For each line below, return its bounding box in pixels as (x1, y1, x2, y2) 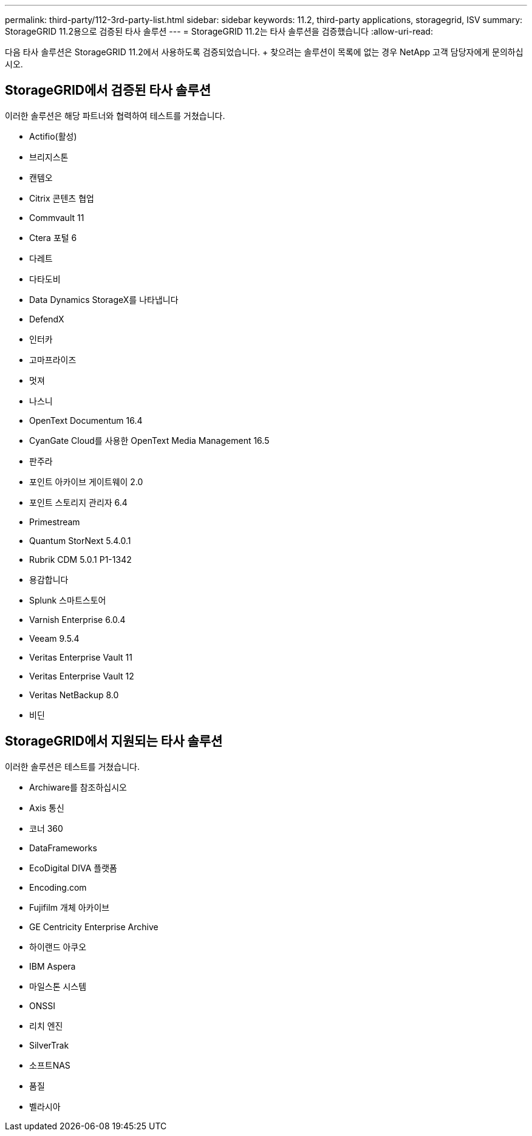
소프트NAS (29, 1059, 70, 1070)
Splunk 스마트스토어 (29, 594, 106, 605)
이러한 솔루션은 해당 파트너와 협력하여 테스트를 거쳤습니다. (5, 110, 225, 121)
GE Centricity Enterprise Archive (29, 921, 159, 932)
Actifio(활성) (29, 131, 77, 141)
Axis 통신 (29, 802, 64, 813)
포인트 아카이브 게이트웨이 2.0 (29, 476, 143, 487)
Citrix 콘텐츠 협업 (29, 192, 94, 203)
